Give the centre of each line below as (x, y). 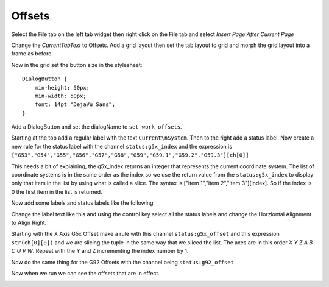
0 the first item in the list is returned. (57, 191)
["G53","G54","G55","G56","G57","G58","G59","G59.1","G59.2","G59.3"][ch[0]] (130, 155)
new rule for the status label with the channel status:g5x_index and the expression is (122, 146)
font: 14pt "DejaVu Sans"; (75, 105)
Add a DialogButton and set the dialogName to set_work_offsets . (97, 127)
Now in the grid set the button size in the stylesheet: (77, 65)
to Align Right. (29, 222)
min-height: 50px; (62, 87)
